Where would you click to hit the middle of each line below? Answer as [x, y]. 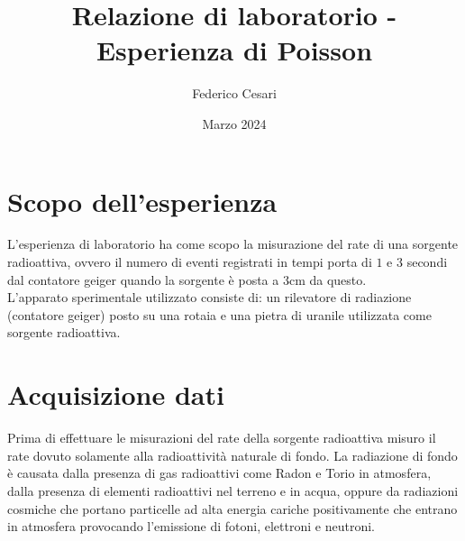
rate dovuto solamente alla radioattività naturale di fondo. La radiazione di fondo [232, 455]
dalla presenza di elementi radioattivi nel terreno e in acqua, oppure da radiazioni [233, 490]
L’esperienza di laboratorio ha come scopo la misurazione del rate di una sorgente [233, 244]
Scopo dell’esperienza [142, 201]
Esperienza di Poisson [234, 50]
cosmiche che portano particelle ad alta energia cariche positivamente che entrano [232, 508]
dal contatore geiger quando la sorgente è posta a [143, 279]
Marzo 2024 [234, 123]
